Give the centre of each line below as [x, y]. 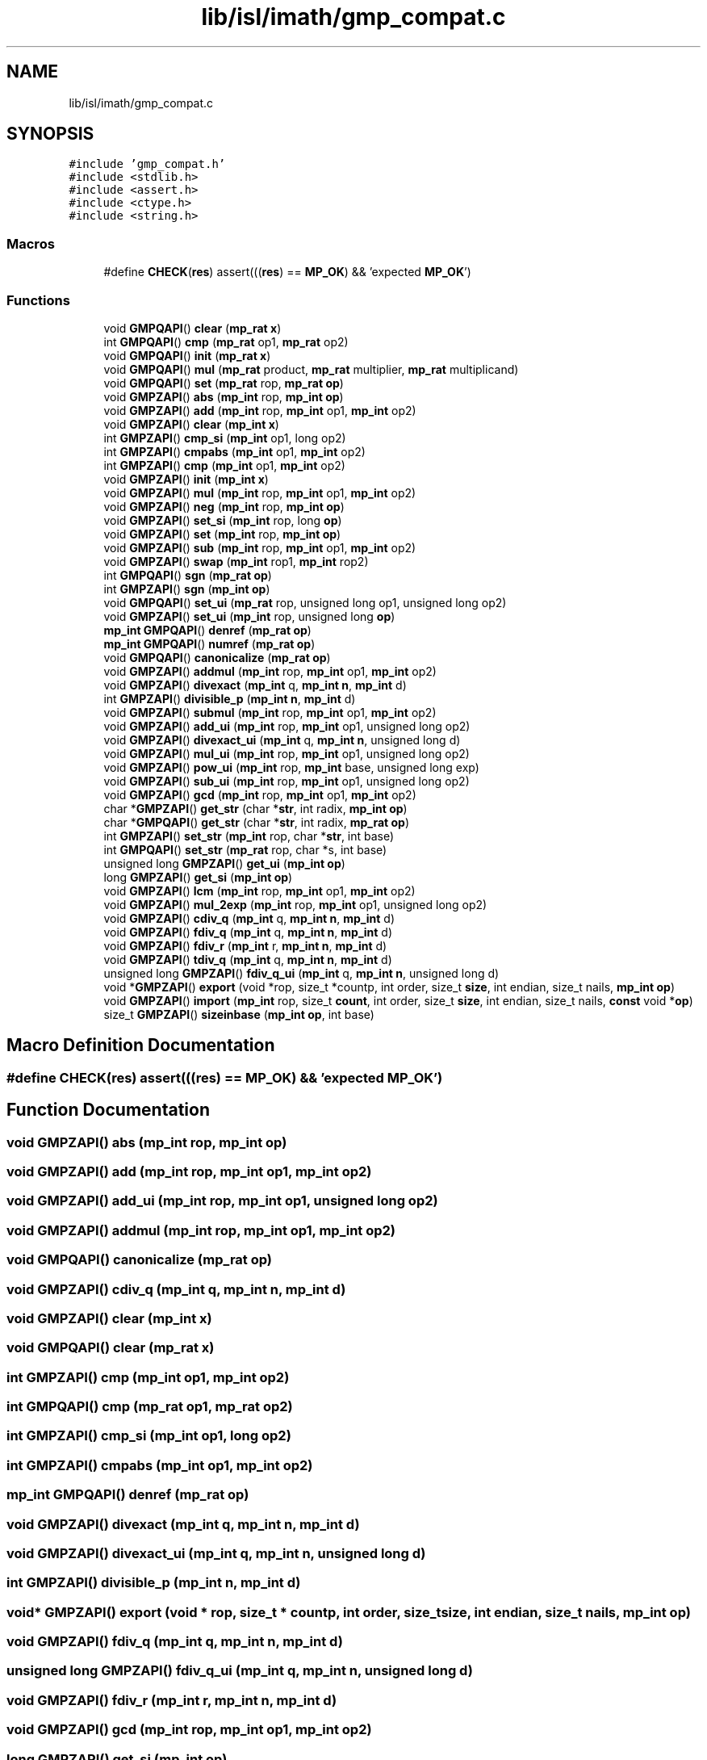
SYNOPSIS [50, 134]
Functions [38, 300]
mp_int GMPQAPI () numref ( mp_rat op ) [209, 643]
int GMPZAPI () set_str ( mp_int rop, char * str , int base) [249, 836]
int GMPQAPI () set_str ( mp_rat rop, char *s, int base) [245, 849]
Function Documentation [108, 1110]
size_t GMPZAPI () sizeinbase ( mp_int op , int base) [239, 1014]
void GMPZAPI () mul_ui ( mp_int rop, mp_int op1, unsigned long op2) [287, 753]
